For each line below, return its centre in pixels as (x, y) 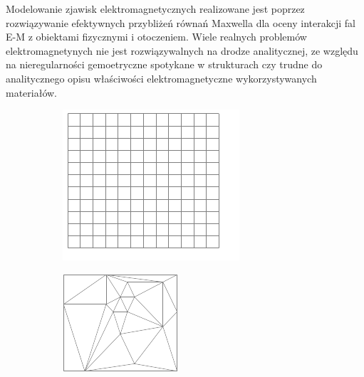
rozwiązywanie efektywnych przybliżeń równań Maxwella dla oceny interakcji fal (181, 22)
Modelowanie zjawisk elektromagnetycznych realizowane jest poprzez (155, 9)
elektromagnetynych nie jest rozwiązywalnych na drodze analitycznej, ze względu (182, 50)
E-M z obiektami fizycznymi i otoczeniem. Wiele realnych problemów (156, 37)
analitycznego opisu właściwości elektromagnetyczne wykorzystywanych (161, 78)
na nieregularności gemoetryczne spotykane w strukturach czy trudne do (164, 64)
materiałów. (32, 92)
